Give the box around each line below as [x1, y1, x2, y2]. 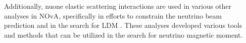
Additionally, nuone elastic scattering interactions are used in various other [4, 1, 232, 11]
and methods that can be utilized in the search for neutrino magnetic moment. [4, 29, 243, 40]
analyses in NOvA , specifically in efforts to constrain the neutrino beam [4, 10, 222, 21]
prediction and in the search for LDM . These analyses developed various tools [4, 20, 242, 30]
